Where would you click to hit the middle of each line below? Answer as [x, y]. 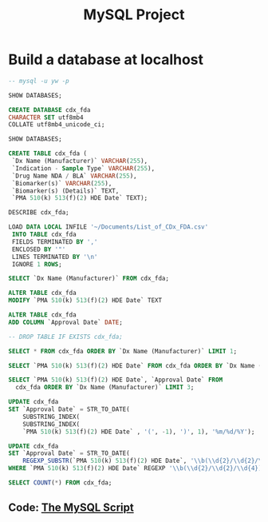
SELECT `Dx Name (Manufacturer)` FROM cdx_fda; [89, 279]
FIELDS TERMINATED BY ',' [55, 241]
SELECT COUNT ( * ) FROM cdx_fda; [60, 483]
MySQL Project [134, 15]
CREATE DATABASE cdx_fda [49, 110]
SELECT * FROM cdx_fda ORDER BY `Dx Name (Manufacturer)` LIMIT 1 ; [123, 351]
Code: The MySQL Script [71, 508]
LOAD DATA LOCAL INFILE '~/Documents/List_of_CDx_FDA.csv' [108, 227]
